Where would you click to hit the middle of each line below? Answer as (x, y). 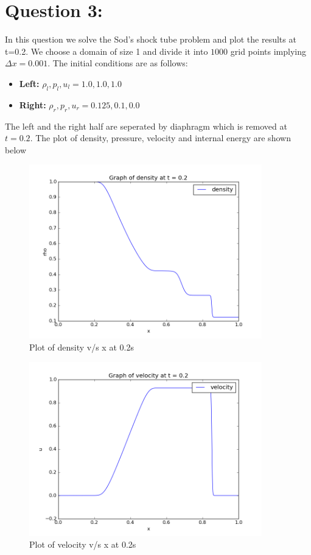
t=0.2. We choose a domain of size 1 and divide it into (107, 51)
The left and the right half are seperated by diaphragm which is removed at (146, 126)
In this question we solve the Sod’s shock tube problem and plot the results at (151, 39)
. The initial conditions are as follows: (118, 63)
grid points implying (268, 51)
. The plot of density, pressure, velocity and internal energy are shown (160, 138)
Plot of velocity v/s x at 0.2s (83, 544)
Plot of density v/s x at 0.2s (82, 347)
